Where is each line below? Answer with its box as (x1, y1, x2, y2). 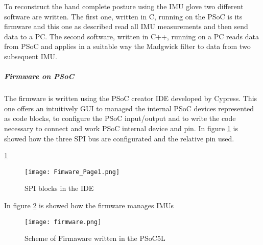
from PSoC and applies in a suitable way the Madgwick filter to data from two (4, 41, 251, 52)
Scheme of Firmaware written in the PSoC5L (25, 233, 165, 243)
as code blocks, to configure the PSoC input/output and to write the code (4, 113, 236, 124)
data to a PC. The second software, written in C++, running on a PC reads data (4, 31, 259, 41)
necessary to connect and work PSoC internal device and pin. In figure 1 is (4, 122, 238, 133)
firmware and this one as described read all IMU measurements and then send (4, 21, 248, 32)
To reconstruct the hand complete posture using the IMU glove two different (4, 1, 244, 11)
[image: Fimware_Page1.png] (25, 168, 120, 176)
